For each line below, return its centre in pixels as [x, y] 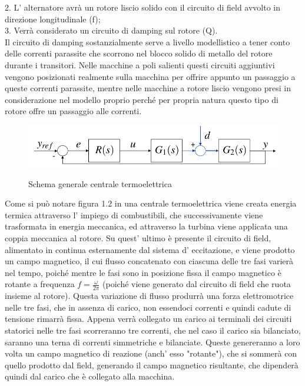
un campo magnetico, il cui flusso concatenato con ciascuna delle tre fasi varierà [149, 261]
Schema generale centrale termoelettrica [100, 183]
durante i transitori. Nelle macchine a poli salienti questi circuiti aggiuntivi [140, 64]
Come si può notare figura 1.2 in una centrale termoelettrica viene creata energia [151, 203]
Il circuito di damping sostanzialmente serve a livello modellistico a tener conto [147, 41]
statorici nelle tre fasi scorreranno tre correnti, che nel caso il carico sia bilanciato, [153, 330]
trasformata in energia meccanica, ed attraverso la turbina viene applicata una [146, 226]
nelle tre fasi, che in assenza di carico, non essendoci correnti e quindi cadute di [148, 307]
